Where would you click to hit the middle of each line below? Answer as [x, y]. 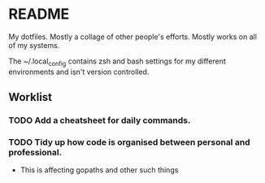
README [39, 14]
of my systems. [34, 45]
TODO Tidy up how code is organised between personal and [129, 142]
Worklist [30, 97]
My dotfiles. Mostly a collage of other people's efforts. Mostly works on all [133, 37]
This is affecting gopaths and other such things [99, 170]
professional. [35, 152]
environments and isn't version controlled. [79, 72]
